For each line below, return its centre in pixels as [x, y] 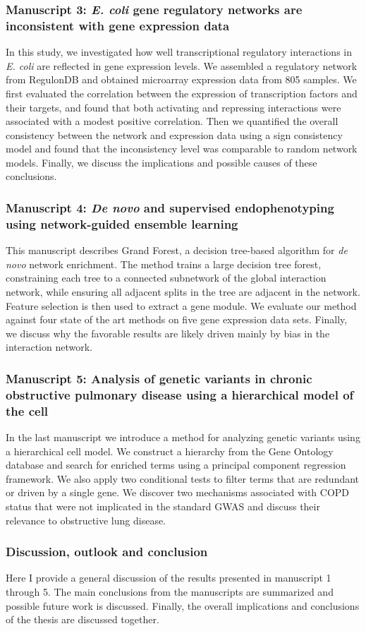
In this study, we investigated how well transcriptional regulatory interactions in [179, 52]
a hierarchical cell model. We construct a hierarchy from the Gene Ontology [170, 451]
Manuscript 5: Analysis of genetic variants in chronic [159, 378]
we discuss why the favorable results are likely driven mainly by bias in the [168, 333]
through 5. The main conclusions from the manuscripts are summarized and [170, 591]
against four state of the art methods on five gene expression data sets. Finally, [177, 319]
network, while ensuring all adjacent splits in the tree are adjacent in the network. [183, 292]
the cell [27, 410]
